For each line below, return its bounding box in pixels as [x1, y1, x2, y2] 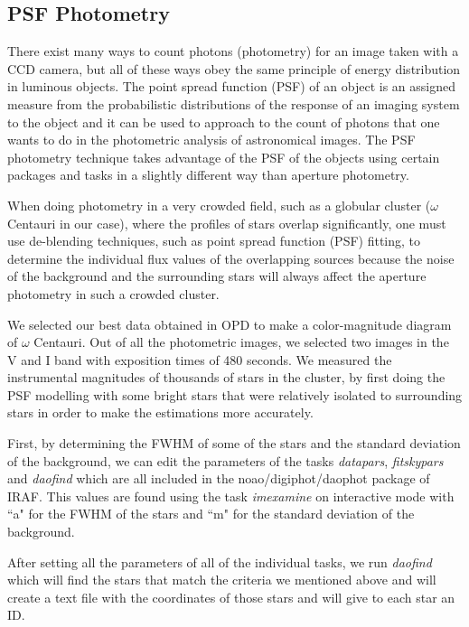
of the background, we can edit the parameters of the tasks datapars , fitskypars [7, 451, 444, 470]
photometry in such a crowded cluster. [7, 284, 220, 303]
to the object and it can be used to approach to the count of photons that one [7, 112, 440, 131]
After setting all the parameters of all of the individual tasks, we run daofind [7, 552, 432, 571]
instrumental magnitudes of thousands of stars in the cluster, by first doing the [7, 368, 446, 387]
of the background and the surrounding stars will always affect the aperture [7, 267, 427, 285]
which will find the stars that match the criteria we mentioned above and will [7, 570, 436, 589]
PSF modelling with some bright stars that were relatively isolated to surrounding [7, 385, 463, 404]
